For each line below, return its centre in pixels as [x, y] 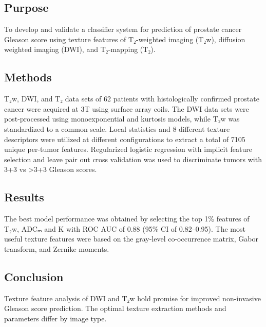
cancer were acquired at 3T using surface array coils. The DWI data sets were [127, 108]
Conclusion [34, 276]
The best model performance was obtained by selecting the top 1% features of [127, 219]
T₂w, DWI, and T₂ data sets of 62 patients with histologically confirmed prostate [132, 99]
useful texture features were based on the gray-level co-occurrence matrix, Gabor [131, 239]
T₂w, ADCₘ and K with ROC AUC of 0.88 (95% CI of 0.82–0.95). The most [125, 228]
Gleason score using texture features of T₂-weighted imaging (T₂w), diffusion [125, 39]
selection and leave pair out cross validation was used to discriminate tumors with [133, 159]
